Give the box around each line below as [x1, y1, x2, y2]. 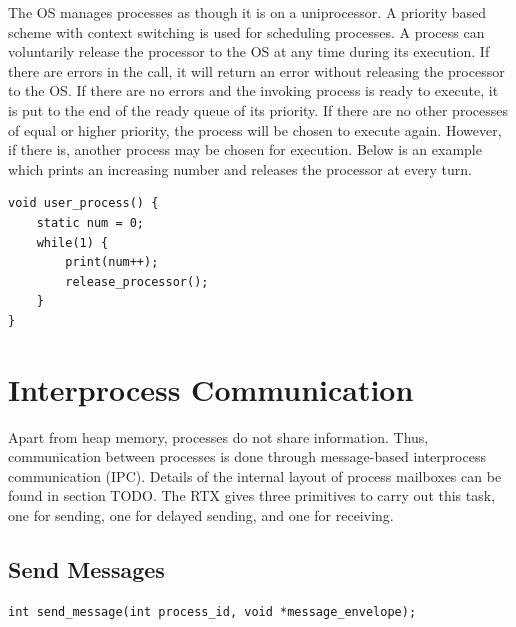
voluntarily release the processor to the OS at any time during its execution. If [8, 41, 490, 62]
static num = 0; [36, 215, 145, 230]
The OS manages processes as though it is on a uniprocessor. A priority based [8, 2, 487, 22]
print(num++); [65, 255, 159, 270]
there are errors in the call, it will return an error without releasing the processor [8, 60, 505, 81]
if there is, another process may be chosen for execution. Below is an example [8, 139, 482, 160]
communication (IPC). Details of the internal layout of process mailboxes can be [8, 465, 502, 486]
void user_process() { [8, 196, 159, 211]
